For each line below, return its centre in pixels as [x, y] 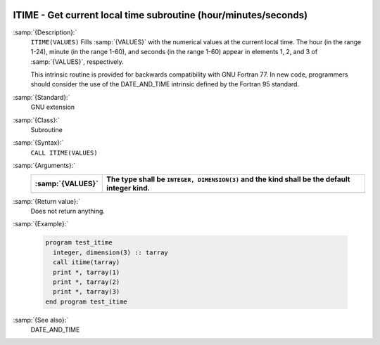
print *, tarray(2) [87, 282]
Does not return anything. [68, 211]
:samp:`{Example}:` [41, 224]
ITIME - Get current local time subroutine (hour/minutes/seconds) [160, 15]
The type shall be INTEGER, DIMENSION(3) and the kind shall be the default [228, 179]
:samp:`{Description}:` [45, 32]
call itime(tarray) [87, 262]
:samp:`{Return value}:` [47, 201]
